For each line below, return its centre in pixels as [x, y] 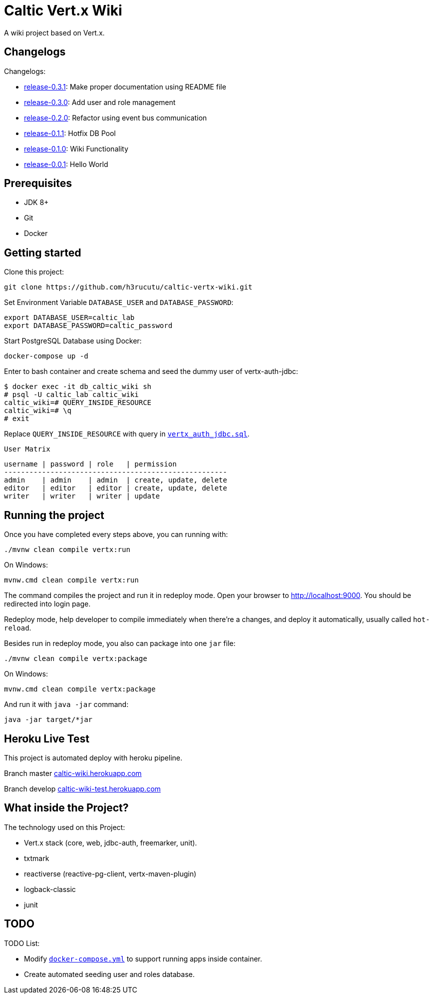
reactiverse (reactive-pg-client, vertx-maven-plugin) [110, 873]
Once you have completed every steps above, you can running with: [116, 534]
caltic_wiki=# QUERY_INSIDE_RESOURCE [78, 403]
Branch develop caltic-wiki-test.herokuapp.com [82, 788]
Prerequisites [38, 183]
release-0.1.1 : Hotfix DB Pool [70, 133]
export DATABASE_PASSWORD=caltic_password [88, 326]
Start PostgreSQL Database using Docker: [73, 341]
